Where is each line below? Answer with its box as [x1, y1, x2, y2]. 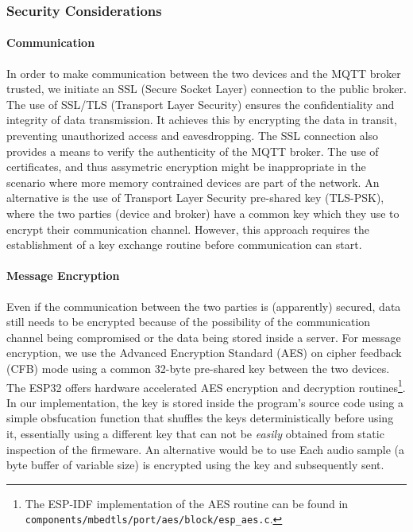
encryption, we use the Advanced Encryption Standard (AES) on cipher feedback [6, 344, 402, 361]
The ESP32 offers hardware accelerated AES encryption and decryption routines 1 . [6, 376, 406, 395]
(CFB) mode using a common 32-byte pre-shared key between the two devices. [6, 359, 390, 376]
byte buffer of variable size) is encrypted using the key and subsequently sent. [6, 456, 384, 473]
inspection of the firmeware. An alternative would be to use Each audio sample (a [6, 441, 405, 457]
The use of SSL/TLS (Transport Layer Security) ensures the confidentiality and [6, 95, 395, 112]
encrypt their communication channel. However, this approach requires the [6, 220, 369, 237]
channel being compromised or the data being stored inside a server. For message [6, 328, 401, 345]
